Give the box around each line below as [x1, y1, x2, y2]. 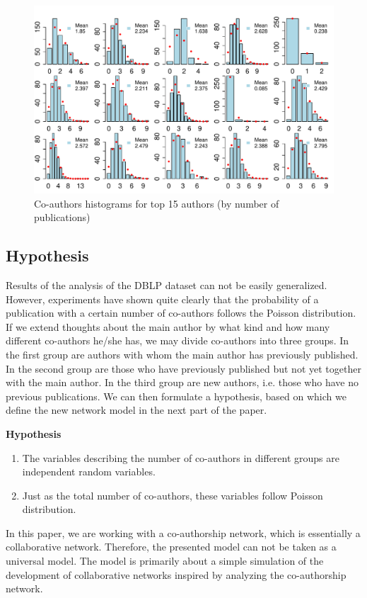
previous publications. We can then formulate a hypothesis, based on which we [6, 388, 346, 403]
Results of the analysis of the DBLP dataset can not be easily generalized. [6, 277, 327, 292]
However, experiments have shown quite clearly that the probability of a [6, 291, 319, 306]
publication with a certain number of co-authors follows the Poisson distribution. [6, 305, 356, 320]
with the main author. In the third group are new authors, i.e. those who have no [6, 375, 359, 390]
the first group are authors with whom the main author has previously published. [6, 346, 359, 361]
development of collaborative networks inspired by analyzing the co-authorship [6, 567, 346, 582]
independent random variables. [22, 464, 156, 479]
